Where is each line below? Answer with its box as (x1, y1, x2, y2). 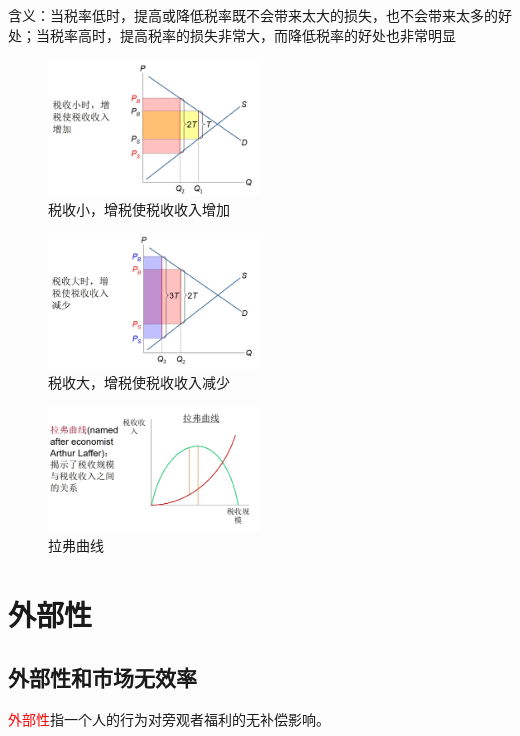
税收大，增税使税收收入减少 (48, 372, 230, 393)
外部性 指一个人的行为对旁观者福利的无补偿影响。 (8, 708, 330, 729)
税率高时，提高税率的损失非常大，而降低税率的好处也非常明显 (49, 24, 456, 45)
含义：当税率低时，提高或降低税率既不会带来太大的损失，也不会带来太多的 (8, 5, 498, 25)
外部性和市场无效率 (8, 662, 197, 693)
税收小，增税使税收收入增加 (48, 199, 230, 220)
